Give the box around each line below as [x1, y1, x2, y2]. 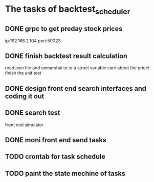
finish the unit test [5, 70, 42, 76]
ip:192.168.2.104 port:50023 [5, 38, 61, 44]
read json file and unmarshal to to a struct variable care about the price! [5, 65, 150, 71]
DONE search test [5, 109, 60, 117]
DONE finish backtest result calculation [5, 52, 128, 60]
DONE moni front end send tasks [5, 136, 107, 144]
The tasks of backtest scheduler [5, 3, 131, 16]
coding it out [5, 92, 44, 100]
